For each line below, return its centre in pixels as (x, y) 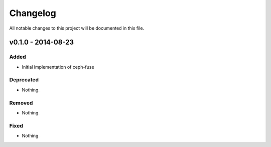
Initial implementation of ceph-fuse (58, 67)
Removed (21, 103)
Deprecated (24, 80)
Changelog (33, 13)
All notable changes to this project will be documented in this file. (77, 28)
